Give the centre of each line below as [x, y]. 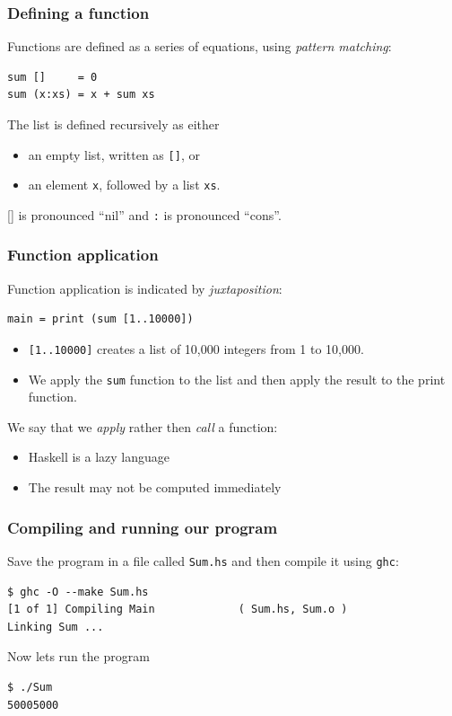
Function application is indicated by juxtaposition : [145, 288]
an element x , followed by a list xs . [124, 185]
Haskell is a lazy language [99, 457]
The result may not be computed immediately [155, 487]
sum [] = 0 [52, 77]
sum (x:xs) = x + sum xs [81, 95]
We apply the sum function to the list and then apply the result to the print [237, 379]
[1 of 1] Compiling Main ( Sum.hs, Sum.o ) [178, 610]
